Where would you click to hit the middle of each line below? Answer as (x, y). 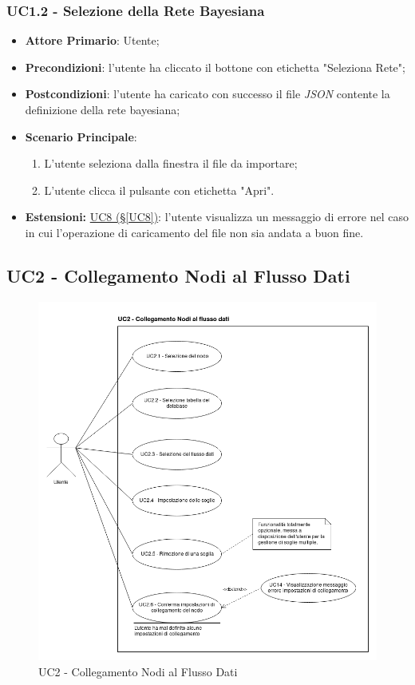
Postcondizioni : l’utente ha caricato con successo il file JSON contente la (207, 94)
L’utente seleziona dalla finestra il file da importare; (171, 163)
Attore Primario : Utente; (92, 40)
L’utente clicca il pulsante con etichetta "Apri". (159, 190)
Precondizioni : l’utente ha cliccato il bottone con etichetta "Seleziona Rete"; (215, 67)
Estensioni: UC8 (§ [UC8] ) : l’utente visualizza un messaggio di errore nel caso (217, 217)
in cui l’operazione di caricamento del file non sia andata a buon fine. (194, 232)
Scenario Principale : (81, 136)
